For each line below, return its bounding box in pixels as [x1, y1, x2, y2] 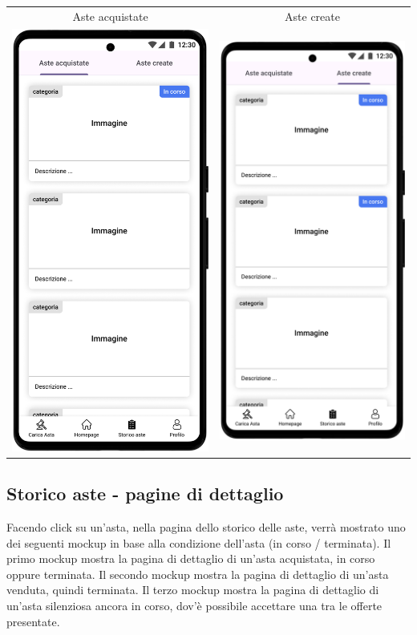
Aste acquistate [72, 7, 148, 24]
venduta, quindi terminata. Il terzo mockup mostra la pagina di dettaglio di [6, 581, 379, 598]
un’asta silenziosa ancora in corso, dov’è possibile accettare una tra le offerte [6, 597, 383, 614]
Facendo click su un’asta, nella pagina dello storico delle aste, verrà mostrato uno [6, 519, 406, 536]
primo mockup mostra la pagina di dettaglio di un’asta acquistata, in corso [6, 550, 375, 567]
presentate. [6, 613, 60, 629]
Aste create [285, 7, 340, 24]
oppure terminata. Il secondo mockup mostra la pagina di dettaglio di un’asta [6, 565, 389, 582]
